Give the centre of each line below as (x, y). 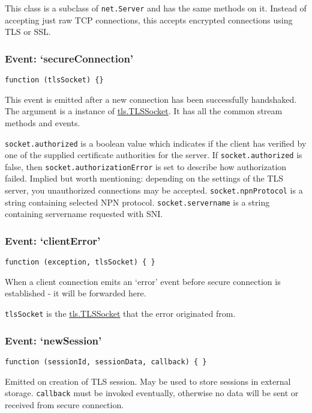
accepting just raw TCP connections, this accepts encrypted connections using (149, 20)
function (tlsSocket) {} (54, 80)
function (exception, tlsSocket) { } (80, 262)
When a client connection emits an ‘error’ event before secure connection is (143, 281)
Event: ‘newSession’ (53, 340)
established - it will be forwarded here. (76, 293)
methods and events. (43, 122)
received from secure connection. (64, 404)
